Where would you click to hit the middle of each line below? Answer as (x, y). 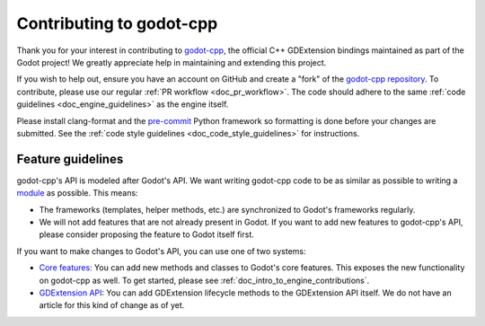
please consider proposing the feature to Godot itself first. (147, 234)
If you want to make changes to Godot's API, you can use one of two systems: (161, 251)
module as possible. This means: (77, 193)
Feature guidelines (70, 159)
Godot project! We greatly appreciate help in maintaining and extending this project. (172, 62)
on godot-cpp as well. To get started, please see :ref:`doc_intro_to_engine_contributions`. (204, 280)
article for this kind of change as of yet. (112, 305)
